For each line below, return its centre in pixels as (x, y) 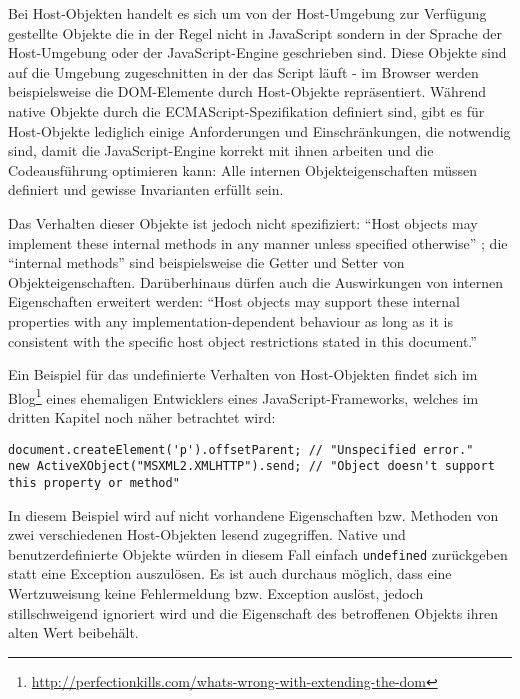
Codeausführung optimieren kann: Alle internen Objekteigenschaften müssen (243, 169)
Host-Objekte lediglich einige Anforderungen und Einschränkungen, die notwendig (259, 130)
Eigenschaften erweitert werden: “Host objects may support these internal (234, 301)
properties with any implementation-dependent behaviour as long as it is (230, 320)
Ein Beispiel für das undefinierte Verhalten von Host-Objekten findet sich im (243, 374)
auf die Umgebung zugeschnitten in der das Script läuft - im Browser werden (243, 71)
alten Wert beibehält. (73, 632)
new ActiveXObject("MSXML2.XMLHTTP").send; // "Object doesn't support (251, 466)
